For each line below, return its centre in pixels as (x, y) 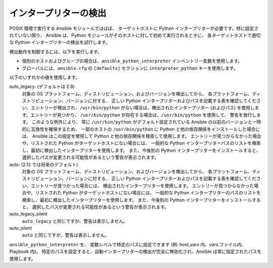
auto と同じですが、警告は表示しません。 (65, 235)
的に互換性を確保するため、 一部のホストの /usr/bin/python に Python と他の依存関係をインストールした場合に (141, 129)
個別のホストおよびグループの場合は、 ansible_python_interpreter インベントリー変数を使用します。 (132, 61)
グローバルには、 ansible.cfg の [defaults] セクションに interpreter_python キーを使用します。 (130, 68)
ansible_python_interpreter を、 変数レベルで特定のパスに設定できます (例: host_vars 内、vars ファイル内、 (128, 244)
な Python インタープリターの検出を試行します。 (60, 42)
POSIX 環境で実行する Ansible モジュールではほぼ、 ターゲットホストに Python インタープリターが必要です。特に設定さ (134, 28)
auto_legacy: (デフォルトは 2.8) (42, 86)
